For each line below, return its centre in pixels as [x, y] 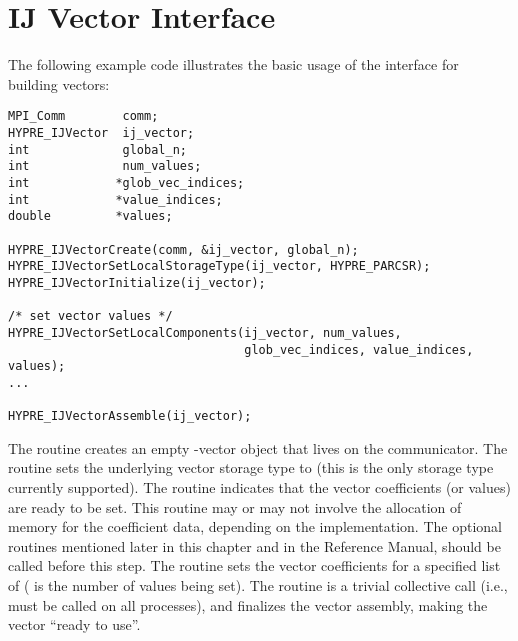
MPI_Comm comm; [83, 116]
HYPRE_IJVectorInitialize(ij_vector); [137, 282]
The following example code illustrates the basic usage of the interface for [233, 64]
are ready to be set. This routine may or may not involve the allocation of [235, 506]
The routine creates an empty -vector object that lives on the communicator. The [258, 447]
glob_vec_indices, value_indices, [359, 349]
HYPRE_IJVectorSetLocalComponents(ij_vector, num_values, [205, 332]
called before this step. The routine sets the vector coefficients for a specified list [254, 565]
